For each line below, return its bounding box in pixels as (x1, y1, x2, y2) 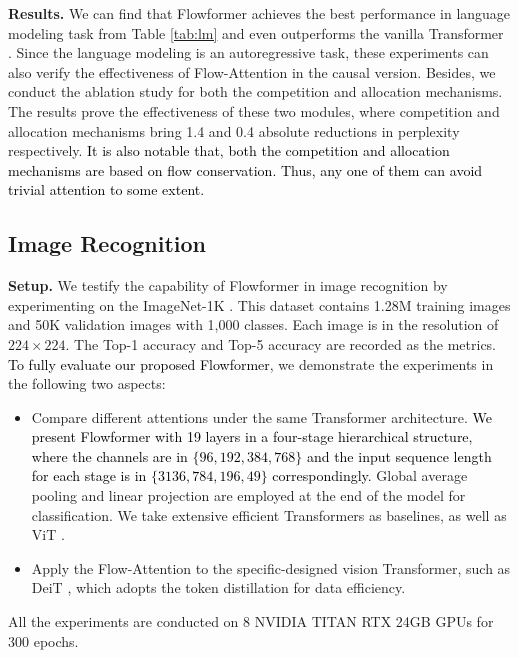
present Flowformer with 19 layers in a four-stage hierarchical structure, (31, 426, 473, 447)
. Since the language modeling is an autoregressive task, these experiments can (8, 42, 489, 63)
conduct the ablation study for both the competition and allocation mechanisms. (8, 81, 503, 102)
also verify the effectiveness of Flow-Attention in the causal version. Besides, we (8, 61, 496, 82)
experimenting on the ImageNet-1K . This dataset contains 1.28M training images (8, 294, 511, 315)
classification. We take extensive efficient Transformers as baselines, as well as (31, 504, 507, 525)
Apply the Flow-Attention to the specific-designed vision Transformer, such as (31, 557, 511, 578)
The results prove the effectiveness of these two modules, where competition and (8, 100, 500, 121)
